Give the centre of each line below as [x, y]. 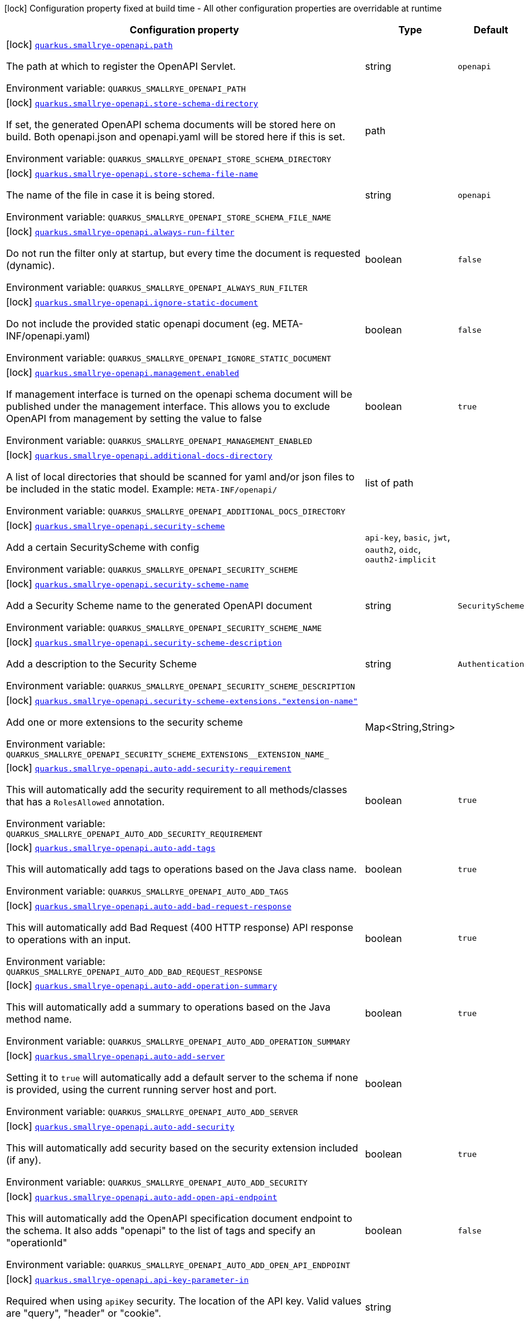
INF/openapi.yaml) [48, 336]
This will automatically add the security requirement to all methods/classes [177, 790]
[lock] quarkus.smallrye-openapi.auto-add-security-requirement [149, 768]
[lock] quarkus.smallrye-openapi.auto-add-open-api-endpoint [142, 1196]
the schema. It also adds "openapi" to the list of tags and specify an [161, 1230]
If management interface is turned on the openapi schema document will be [179, 394]
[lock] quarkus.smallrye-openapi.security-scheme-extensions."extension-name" [182, 700]
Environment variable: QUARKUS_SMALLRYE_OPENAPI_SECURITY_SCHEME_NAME [164, 627]
